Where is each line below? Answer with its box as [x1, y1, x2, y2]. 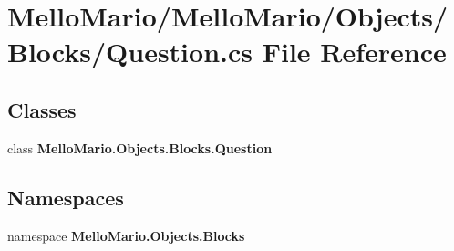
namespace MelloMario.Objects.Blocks [7, 225, 245, 245]
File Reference [262, 33, 447, 70]
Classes [7, 95, 77, 123]
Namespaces [7, 183, 124, 211]
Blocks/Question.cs [7, 33, 253, 70]
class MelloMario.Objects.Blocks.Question [7, 138, 273, 157]
